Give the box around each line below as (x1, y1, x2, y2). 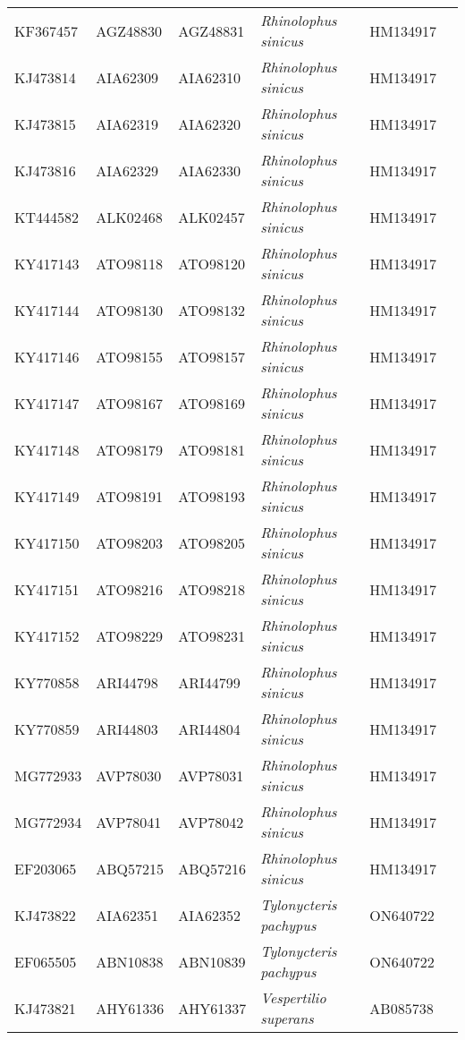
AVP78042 (178, 811, 244, 832)
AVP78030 (96, 764, 162, 786)
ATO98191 (96, 485, 163, 507)
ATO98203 (96, 532, 163, 553)
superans (260, 1008, 314, 1028)
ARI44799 (178, 671, 241, 693)
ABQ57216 (178, 857, 247, 879)
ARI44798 (96, 671, 158, 693)
